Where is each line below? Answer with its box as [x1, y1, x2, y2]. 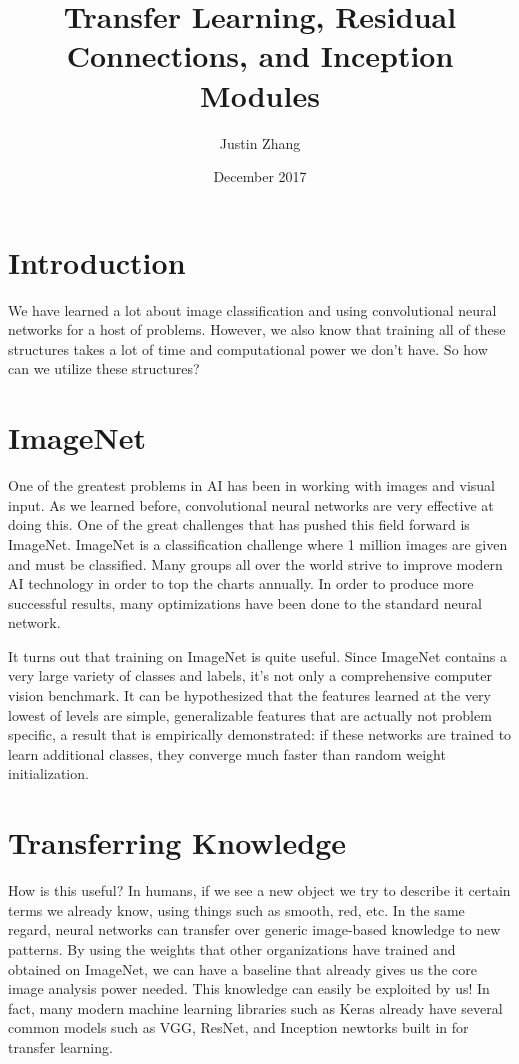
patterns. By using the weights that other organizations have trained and [8, 938, 456, 959]
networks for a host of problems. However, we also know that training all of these [8, 319, 506, 340]
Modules [200, 74, 320, 115]
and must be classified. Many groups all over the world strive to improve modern [8, 553, 503, 574]
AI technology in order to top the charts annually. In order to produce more [8, 573, 474, 594]
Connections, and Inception [66, 35, 454, 76]
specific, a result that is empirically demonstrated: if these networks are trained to [8, 724, 512, 745]
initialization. [8, 763, 89, 784]
